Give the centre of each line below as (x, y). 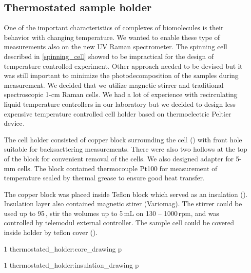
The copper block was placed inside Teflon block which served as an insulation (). (126, 194)
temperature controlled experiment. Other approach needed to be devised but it (123, 66)
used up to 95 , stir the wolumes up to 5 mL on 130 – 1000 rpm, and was (112, 213)
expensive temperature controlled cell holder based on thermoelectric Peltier (118, 113)
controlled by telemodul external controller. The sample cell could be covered (119, 223)
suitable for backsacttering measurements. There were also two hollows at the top (126, 149)
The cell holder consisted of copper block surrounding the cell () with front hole (123, 139)
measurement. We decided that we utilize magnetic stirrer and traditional (114, 85)
